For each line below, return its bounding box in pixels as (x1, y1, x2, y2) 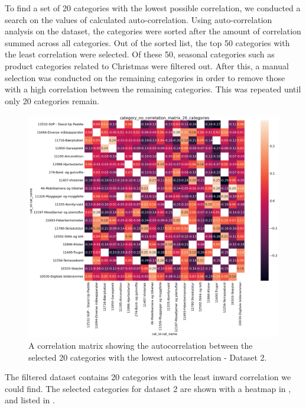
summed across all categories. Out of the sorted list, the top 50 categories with (5, 36, 290, 49)
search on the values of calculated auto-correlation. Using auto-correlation (5, 13, 272, 25)
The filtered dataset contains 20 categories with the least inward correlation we (5, 371, 291, 383)
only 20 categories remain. (5, 94, 99, 107)
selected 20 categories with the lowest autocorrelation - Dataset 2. (28, 351, 267, 363)
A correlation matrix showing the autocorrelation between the (28, 339, 253, 352)
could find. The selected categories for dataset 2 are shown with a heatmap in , (5, 382, 291, 394)
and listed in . (5, 394, 55, 406)
